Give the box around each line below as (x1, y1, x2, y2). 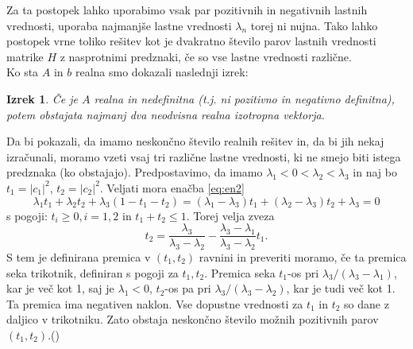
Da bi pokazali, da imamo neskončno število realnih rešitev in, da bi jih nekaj (6, 133, 384, 149)
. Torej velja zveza (186, 207, 275, 223)
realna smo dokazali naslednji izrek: (75, 64, 249, 80)
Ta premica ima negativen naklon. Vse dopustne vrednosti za (6, 295, 303, 312)
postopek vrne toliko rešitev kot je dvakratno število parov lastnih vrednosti (6, 33, 376, 49)
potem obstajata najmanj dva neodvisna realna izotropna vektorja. (6, 106, 325, 122)
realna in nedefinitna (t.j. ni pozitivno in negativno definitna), (94, 90, 395, 107)
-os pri (288, 264, 319, 281)
